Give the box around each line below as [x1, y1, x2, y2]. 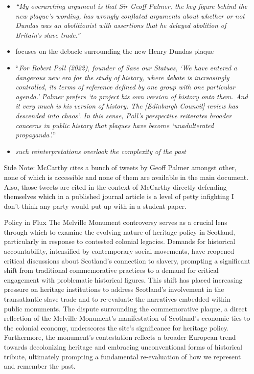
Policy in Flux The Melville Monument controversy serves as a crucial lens [4, 217, 227, 227]
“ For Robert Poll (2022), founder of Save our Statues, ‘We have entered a [15, 62, 237, 72]
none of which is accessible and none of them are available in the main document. [4, 172, 249, 182]
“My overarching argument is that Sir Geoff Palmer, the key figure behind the [15, 1, 248, 11]
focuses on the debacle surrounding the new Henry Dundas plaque [15, 46, 214, 56]
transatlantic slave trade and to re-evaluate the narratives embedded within [4, 294, 231, 304]
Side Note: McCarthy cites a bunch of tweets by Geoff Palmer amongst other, [4, 162, 237, 173]
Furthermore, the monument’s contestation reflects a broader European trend [4, 332, 236, 342]
